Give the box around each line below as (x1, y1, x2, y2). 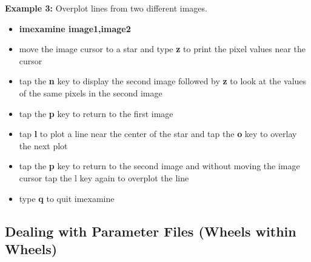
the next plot (19, 139, 68, 152)
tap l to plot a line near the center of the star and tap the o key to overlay (19, 127, 297, 140)
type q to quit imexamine (19, 192, 115, 204)
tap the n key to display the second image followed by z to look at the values (19, 75, 307, 87)
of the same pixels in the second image (19, 86, 162, 99)
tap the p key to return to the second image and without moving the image (19, 160, 300, 172)
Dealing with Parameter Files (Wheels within (5, 221, 296, 240)
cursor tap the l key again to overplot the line (19, 171, 189, 184)
